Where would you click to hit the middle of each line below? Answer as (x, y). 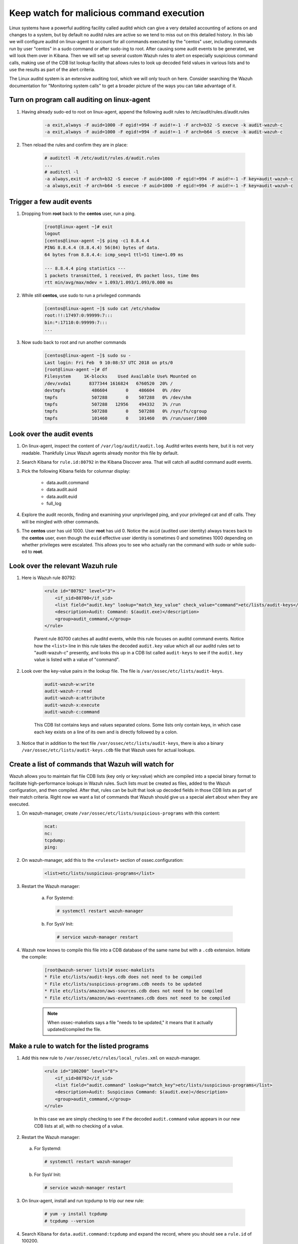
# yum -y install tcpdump (76, 1214)
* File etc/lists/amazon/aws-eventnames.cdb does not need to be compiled (138, 998)
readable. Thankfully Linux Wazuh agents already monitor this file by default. (100, 453)
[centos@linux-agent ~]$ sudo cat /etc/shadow (102, 309)
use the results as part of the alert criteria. (52, 69)
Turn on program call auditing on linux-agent (80, 100)
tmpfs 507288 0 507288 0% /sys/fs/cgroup (126, 411)
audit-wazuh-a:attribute (75, 698)
